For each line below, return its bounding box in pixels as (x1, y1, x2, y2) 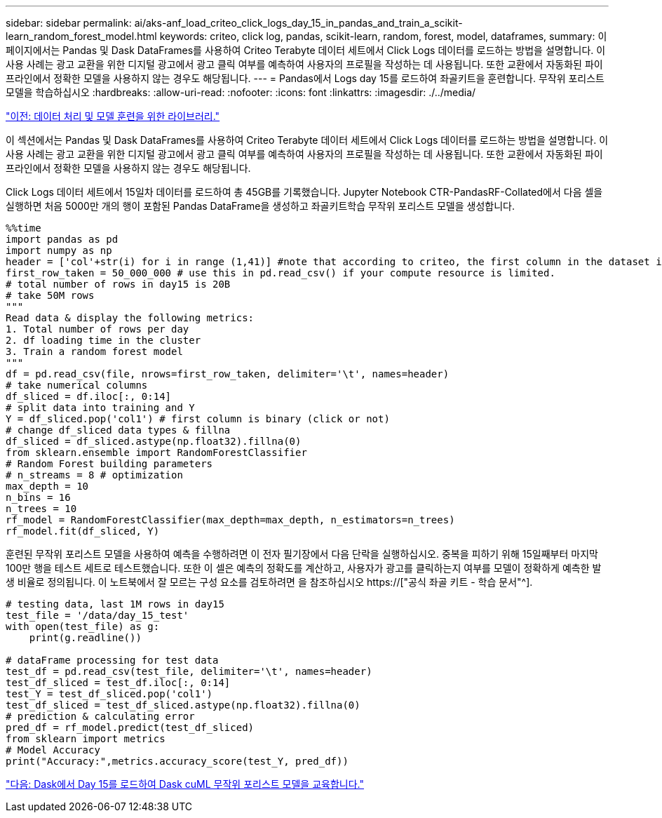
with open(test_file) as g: (6, 621, 160, 632)
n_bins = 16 (6, 492, 71, 503)
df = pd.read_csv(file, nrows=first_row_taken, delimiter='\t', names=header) (6, 368, 450, 380)
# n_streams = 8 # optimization (6, 469, 183, 481)
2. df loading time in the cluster (6, 335, 201, 346)
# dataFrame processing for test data (6, 655, 219, 666)
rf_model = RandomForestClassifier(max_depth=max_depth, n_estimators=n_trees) (6, 514, 455, 525)
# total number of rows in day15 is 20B (6, 279, 231, 290)
